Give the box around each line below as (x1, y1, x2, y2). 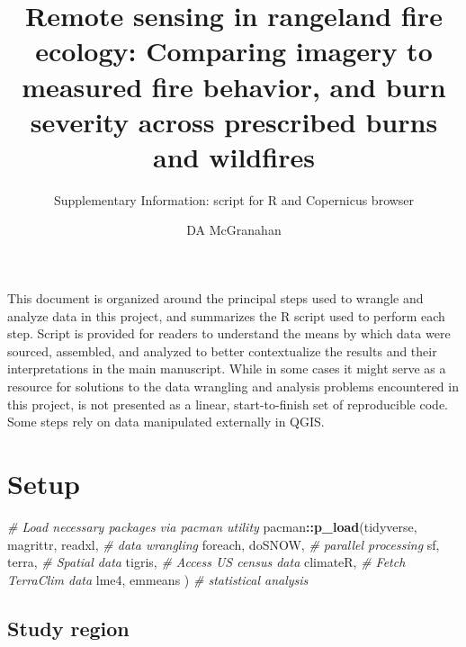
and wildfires (153, 138, 315, 175)
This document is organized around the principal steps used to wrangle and (7, 289, 424, 308)
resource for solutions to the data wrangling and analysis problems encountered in (7, 377, 459, 396)
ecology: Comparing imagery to (35, 32, 433, 69)
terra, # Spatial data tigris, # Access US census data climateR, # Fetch (7, 553, 406, 571)
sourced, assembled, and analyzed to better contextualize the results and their (7, 341, 437, 360)
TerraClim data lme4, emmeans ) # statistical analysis (7, 570, 309, 589)
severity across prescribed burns (30, 103, 438, 139)
